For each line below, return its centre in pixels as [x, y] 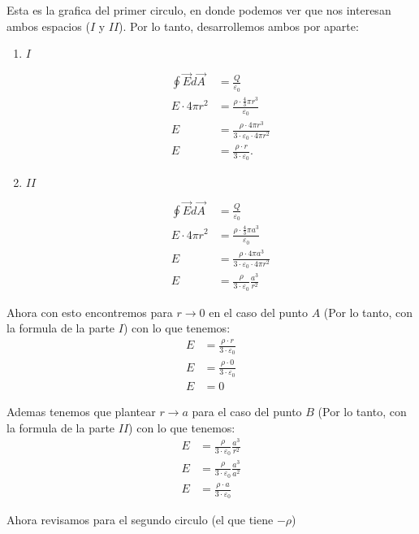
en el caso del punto [258, 312]
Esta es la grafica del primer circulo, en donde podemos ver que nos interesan [199, 10]
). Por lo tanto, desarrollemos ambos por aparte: [239, 26]
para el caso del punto [247, 411]
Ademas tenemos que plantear [81, 411]
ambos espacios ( [48, 26]
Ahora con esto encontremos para [90, 312]
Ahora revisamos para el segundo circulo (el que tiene [140, 520]
